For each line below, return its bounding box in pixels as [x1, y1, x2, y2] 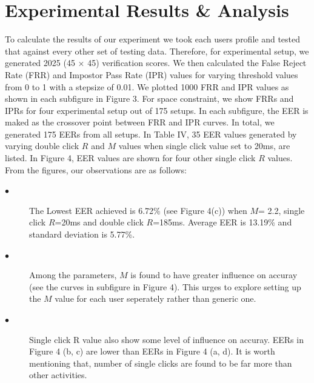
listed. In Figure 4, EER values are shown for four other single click [5, 152, 256, 164]
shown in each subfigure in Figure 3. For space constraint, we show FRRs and [5, 92, 294, 105]
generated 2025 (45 [5, 56, 75, 69]
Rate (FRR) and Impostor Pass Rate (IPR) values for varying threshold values [5, 68, 298, 81]
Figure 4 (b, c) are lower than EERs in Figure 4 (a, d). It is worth [29, 345, 275, 358]
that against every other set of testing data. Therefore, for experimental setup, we [5, 44, 309, 57]
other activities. [29, 368, 87, 381]
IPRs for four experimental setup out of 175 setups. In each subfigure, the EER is [5, 104, 309, 116]
